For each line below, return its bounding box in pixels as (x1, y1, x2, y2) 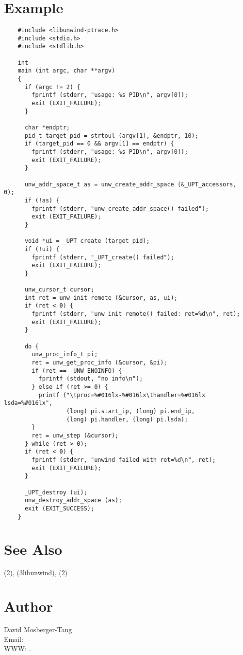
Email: (4, 634, 23, 644)
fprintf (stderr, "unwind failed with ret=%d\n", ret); (32, 456, 216, 463)
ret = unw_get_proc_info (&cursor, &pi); (32, 359, 167, 366)
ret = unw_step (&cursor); (32, 432, 119, 439)
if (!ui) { (24, 245, 60, 253)
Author (4, 596, 53, 616)
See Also (4, 539, 63, 559)
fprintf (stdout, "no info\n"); (38, 375, 143, 382)
